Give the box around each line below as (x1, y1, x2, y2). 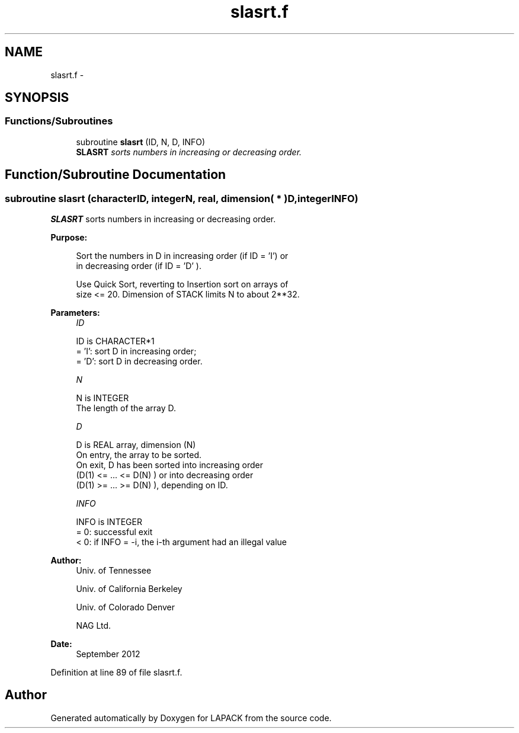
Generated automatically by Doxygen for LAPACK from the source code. (50, 712, 332, 723)
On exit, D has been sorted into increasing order (76, 460, 264, 470)
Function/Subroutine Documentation (5, 167, 226, 183)
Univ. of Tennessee (76, 565, 152, 576)
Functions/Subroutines (5, 115, 113, 127)
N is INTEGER (76, 393, 129, 404)
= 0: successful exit (76, 527, 153, 537)
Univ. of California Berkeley (76, 584, 182, 594)
